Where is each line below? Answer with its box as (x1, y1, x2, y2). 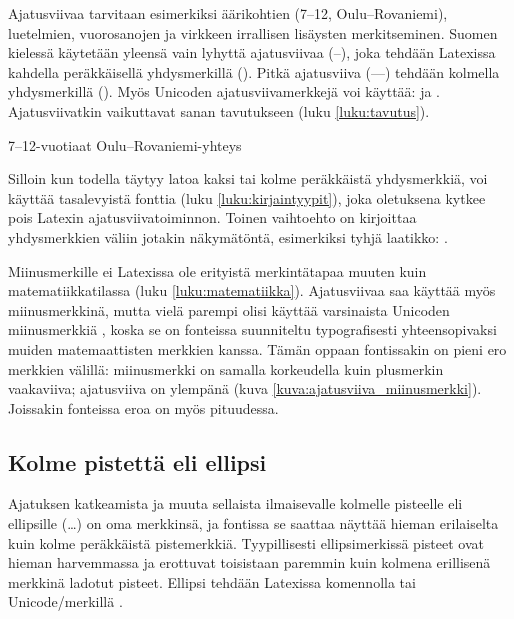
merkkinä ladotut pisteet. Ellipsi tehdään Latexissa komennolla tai (8, 571, 416, 592)
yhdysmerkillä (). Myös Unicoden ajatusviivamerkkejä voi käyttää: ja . (8, 81, 441, 102)
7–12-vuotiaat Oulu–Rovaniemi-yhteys (8, 134, 242, 155)
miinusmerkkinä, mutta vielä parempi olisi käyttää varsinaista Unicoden (8, 299, 450, 320)
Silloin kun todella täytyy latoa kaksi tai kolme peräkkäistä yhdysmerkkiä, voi (8, 168, 488, 189)
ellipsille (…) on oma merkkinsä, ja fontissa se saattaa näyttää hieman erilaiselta (8, 513, 499, 534)
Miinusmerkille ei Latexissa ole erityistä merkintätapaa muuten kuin (8, 260, 427, 281)
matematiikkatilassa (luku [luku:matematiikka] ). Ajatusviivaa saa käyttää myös (8, 280, 496, 301)
